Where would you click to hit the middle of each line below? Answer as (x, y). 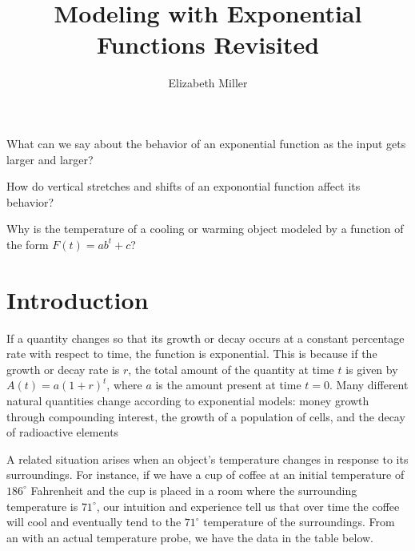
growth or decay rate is (63, 369)
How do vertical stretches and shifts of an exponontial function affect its (184, 186)
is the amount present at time (228, 385)
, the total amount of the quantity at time (231, 369)
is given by (372, 369)
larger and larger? (50, 159)
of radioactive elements (63, 432)
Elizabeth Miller (208, 83)
